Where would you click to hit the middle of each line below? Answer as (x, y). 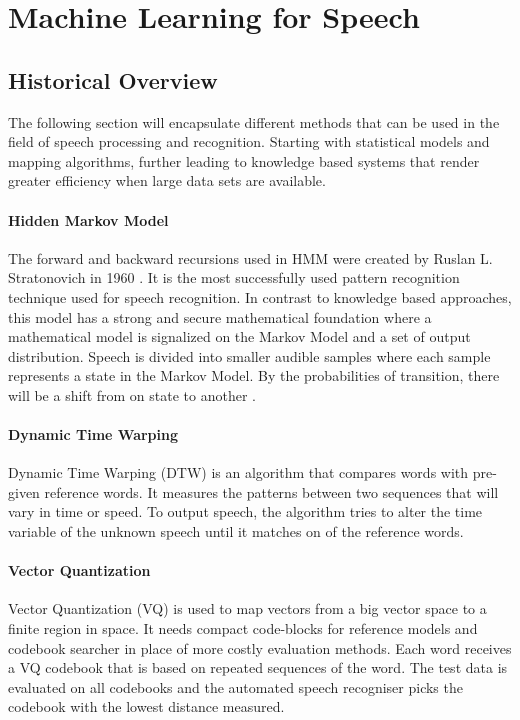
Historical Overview (113, 79)
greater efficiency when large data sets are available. (167, 180)
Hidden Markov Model (88, 219)
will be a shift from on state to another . (132, 394)
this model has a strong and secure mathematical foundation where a (220, 316)
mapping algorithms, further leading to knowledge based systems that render (244, 160)
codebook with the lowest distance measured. (146, 706)
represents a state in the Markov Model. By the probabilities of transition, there (254, 375)
